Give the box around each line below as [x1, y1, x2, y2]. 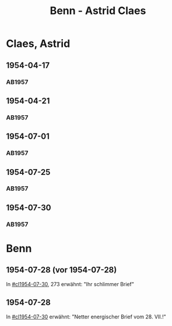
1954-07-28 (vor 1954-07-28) [6, 265, 117, 275]
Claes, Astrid [6, 37, 71, 50]
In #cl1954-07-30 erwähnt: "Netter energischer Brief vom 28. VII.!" [6, 313, 166, 320]
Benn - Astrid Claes [50, 4, 146, 18]
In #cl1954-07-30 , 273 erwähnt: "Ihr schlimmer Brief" [6, 280, 134, 287]
